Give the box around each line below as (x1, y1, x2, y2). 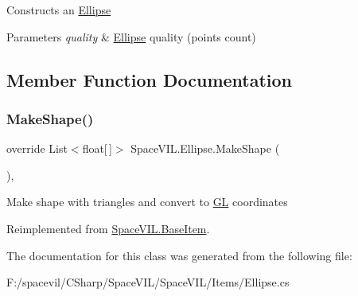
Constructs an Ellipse (6, 2, 111, 18)
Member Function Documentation (6, 67, 293, 92)
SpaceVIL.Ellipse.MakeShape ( (130, 140, 280, 157)
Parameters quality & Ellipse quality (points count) (6, 28, 256, 45)
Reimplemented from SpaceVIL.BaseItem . (6, 220, 210, 236)
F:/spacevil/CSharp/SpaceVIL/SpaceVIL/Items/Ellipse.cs (6, 274, 290, 290)
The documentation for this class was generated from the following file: (6, 247, 352, 263)
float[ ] (82, 140, 112, 157)
